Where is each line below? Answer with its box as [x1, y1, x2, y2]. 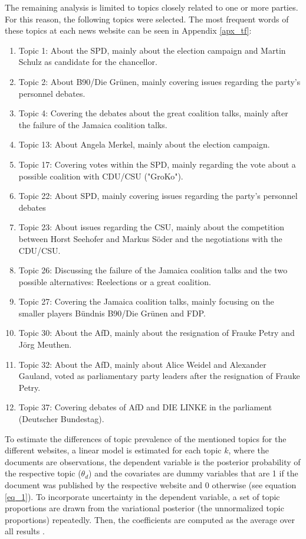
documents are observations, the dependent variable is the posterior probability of [5, 455, 301, 468]
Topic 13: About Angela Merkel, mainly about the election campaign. [18, 138, 270, 151]
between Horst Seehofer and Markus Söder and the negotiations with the [18, 232, 282, 244]
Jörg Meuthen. [18, 338, 72, 351]
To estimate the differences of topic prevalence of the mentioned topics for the [5, 432, 287, 445]
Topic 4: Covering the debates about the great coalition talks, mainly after [18, 107, 288, 119]
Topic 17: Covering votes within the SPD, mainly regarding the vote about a [18, 158, 296, 170]
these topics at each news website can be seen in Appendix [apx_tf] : [5, 24, 252, 37]
